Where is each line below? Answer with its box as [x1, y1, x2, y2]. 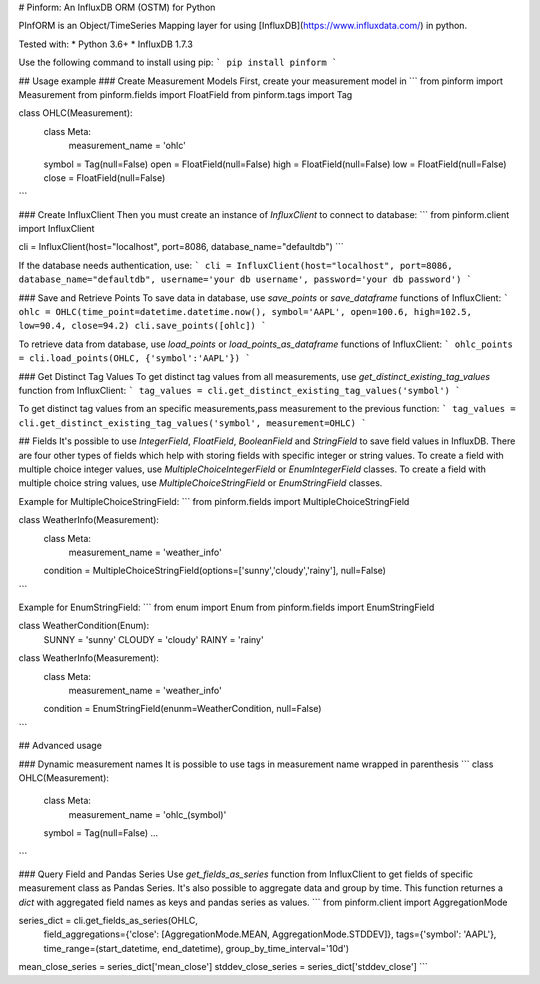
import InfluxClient [18, 223, 95, 235]
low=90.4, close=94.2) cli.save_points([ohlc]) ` [18, 320, 267, 332]
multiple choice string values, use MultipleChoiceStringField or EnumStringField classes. [18, 477, 383, 489]
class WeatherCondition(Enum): [18, 620, 150, 632]
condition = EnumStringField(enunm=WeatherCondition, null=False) [43, 703, 322, 715]
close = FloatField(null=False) [43, 171, 166, 184]
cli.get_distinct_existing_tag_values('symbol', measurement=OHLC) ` [18, 417, 367, 429]
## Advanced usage [18, 740, 102, 752]
